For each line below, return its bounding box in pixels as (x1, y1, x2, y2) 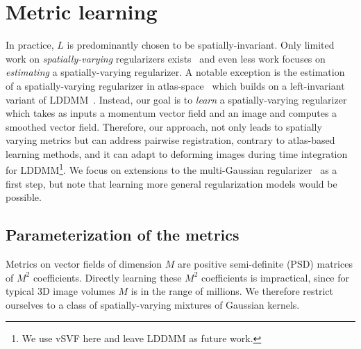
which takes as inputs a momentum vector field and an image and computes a (6, 106, 337, 120)
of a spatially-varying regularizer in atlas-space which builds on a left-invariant (6, 78, 345, 92)
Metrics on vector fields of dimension (6, 257, 162, 271)
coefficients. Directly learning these (33, 270, 182, 284)
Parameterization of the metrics (6, 224, 240, 245)
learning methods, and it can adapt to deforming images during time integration (6, 146, 348, 161)
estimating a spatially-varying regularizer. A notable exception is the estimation (6, 65, 345, 79)
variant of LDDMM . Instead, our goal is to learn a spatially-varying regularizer (6, 92, 347, 106)
